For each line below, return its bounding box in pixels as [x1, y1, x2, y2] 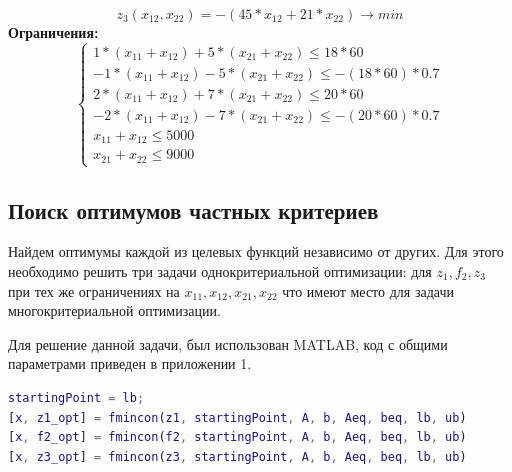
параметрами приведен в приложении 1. [8, 353, 252, 374]
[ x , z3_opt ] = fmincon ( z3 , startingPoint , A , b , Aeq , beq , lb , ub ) [8, 449, 467, 464]
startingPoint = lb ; [8, 390, 145, 405]
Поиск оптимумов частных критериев [8, 194, 379, 225]
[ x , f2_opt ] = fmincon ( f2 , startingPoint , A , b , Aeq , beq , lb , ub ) [8, 430, 467, 445]
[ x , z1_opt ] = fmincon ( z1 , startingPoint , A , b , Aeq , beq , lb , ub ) [8, 410, 467, 425]
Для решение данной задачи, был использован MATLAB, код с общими [8, 333, 448, 354]
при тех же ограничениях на [8, 280, 180, 301]
